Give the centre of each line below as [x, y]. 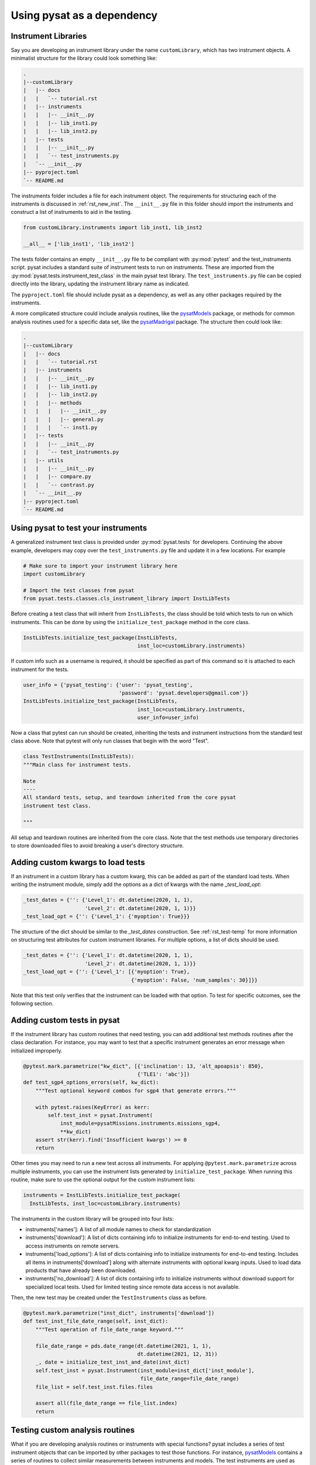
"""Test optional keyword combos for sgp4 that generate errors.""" [136, 1091]
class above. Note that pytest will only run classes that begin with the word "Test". [110, 741]
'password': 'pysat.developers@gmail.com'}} [183, 693]
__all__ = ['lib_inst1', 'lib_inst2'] [79, 244]
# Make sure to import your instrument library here [100, 566]
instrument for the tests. [40, 669]
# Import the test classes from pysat [79, 590]
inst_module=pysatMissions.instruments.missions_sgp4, [140, 1123]
